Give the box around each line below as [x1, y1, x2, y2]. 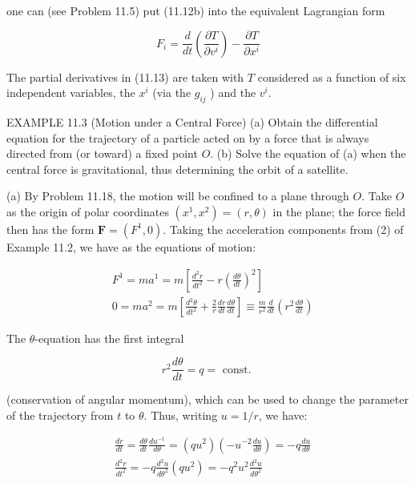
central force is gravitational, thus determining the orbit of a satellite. [6, 160, 349, 177]
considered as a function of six [257, 68, 406, 85]
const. [222, 364, 252, 376]
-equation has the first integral [34, 329, 184, 346]
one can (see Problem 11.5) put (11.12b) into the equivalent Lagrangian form [6, 2, 385, 18]
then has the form [6, 220, 95, 237]
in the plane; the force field [272, 203, 405, 219]
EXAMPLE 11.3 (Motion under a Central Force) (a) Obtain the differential [6, 113, 378, 130]
